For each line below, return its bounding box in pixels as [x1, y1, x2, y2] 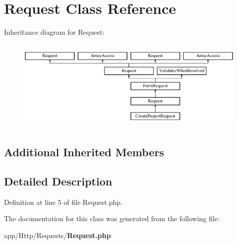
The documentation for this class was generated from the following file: [4, 213, 220, 224]
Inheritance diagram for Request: [4, 27, 105, 37]
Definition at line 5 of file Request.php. [4, 196, 122, 207]
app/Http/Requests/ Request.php [4, 230, 111, 241]
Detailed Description [4, 174, 113, 189]
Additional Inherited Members [4, 144, 164, 160]
